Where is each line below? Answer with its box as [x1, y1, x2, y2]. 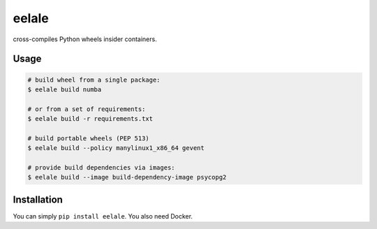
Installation [13, 193, 63, 205]
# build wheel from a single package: [27, 75, 161, 84]
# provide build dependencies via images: [27, 164, 175, 172]
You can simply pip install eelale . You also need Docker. [13, 212, 193, 220]
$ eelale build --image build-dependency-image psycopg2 [27, 173, 227, 182]
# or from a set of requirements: [27, 105, 146, 113]
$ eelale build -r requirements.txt [27, 115, 154, 123]
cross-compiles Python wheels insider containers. [13, 35, 157, 43]
